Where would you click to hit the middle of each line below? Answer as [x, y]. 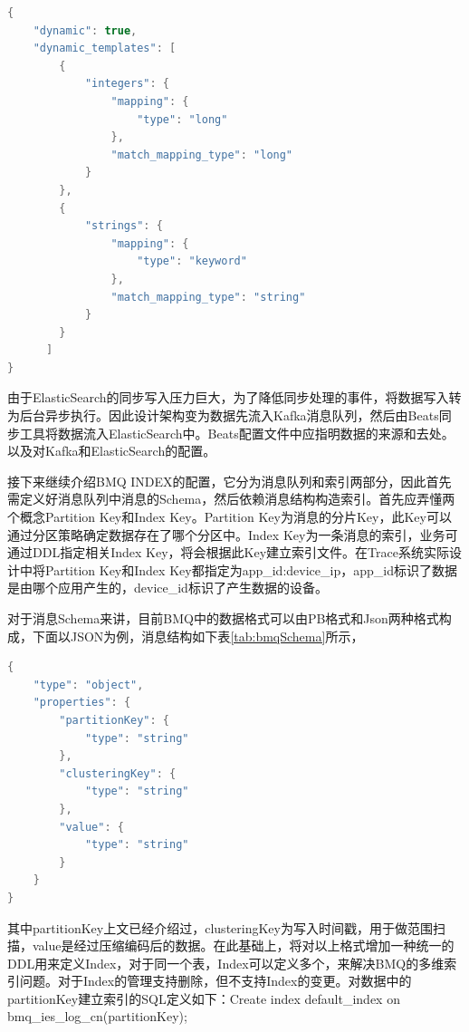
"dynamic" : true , [85, 30]
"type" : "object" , [88, 685]
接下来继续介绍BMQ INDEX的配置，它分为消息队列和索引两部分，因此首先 [230, 481]
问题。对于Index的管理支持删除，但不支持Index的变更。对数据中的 [215, 981]
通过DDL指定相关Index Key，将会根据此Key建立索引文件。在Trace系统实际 [228, 552]
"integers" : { [127, 84]
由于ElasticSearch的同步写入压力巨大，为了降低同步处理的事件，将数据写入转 [234, 397]
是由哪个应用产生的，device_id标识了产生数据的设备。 [167, 588]
